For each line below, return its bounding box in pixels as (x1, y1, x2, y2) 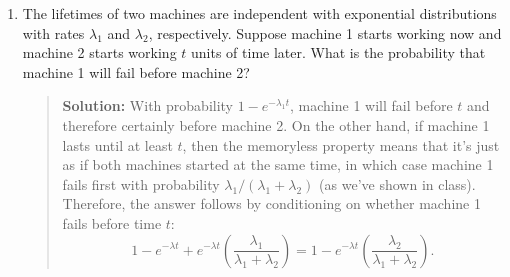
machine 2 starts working (22, 42, 177, 63)
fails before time (62, 212, 162, 233)
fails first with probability (62, 173, 220, 194)
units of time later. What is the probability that (191, 42, 486, 63)
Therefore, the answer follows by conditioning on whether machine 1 (62, 193, 481, 214)
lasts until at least (62, 134, 173, 155)
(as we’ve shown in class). (319, 173, 476, 194)
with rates (22, 22, 85, 43)
